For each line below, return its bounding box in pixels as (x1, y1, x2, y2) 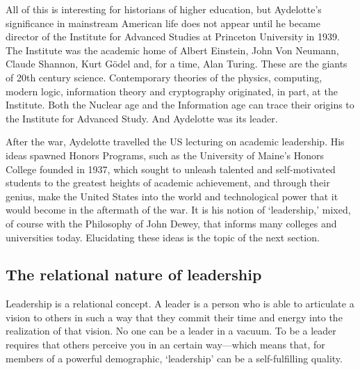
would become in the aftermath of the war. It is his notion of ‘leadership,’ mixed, (6, 202, 351, 217)
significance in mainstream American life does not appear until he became (6, 15, 320, 30)
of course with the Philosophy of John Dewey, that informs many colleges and (6, 216, 337, 230)
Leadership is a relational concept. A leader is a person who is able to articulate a (6, 296, 354, 311)
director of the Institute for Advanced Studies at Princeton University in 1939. (6, 29, 340, 44)
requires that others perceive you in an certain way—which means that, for (6, 337, 325, 352)
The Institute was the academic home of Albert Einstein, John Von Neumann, (6, 42, 339, 57)
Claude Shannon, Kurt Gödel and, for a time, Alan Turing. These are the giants (6, 56, 347, 71)
